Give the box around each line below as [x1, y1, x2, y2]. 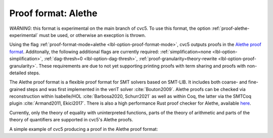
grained [9, 86, 26, 92]
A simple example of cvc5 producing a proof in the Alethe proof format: [9, 126, 158, 132]
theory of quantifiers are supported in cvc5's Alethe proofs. [9, 117, 133, 123]
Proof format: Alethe [9, 8, 98, 19]
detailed [9, 70, 26, 76]
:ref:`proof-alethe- [211, 25, 250, 31]
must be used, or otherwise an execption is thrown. [39, 32, 146, 38]
